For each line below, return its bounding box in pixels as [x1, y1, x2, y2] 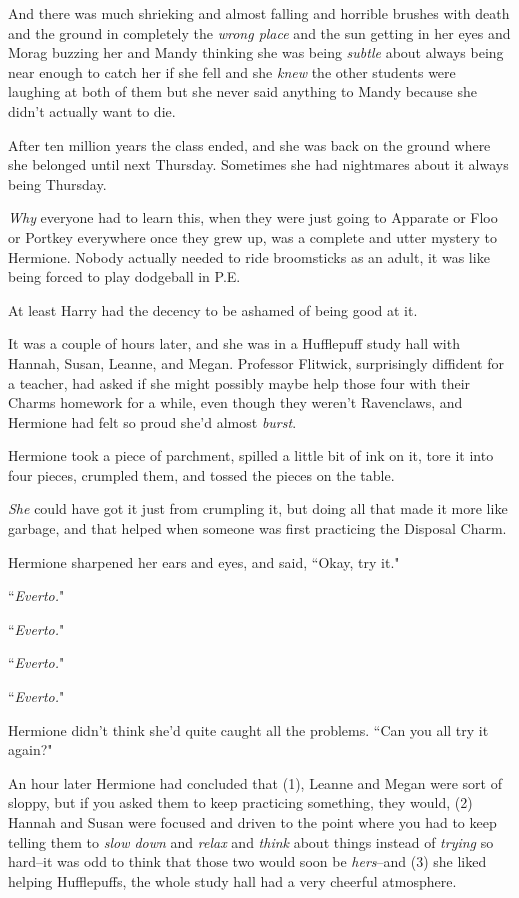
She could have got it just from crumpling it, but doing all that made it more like [8, 498, 508, 519]
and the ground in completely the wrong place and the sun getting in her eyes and [8, 22, 511, 43]
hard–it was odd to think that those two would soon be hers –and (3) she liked [8, 851, 487, 872]
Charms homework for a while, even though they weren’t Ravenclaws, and [8, 392, 463, 413]
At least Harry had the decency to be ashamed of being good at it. [8, 299, 418, 320]
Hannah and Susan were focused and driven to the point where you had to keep [8, 812, 497, 832]
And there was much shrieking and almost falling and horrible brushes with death [8, 3, 510, 23]
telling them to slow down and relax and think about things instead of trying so [8, 831, 494, 852]
